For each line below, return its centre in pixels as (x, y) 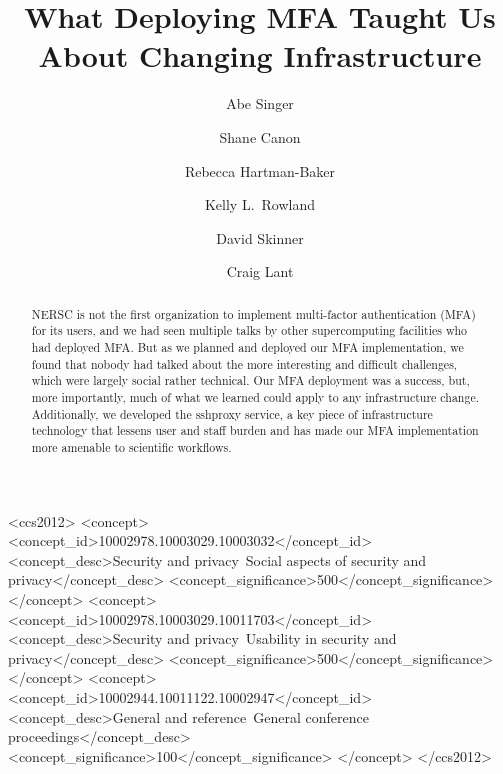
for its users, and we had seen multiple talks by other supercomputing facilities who (249, 330)
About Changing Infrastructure (260, 55)
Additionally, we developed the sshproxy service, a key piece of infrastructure (232, 413)
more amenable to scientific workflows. (131, 446)
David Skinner (260, 237)
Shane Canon (260, 136)
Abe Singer (260, 103)
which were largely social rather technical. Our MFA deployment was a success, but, (250, 380)
